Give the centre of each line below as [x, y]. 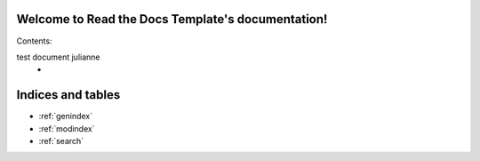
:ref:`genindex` [66, 117]
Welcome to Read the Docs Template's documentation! [172, 19]
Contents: [34, 41]
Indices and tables [68, 95]
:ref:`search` [61, 141]
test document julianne [58, 57]
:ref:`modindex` [67, 128]
